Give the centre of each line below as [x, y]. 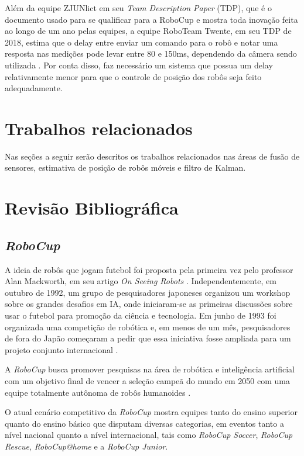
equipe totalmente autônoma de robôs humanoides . [98, 392]
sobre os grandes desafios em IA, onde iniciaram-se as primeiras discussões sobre [149, 304]
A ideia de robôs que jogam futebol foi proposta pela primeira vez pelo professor [149, 269]
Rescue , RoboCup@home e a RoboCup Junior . [86, 446]
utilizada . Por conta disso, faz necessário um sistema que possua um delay [139, 65]
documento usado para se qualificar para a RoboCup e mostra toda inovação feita [151, 19]
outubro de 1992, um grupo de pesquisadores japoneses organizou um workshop [148, 292]
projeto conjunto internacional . [62, 349]
